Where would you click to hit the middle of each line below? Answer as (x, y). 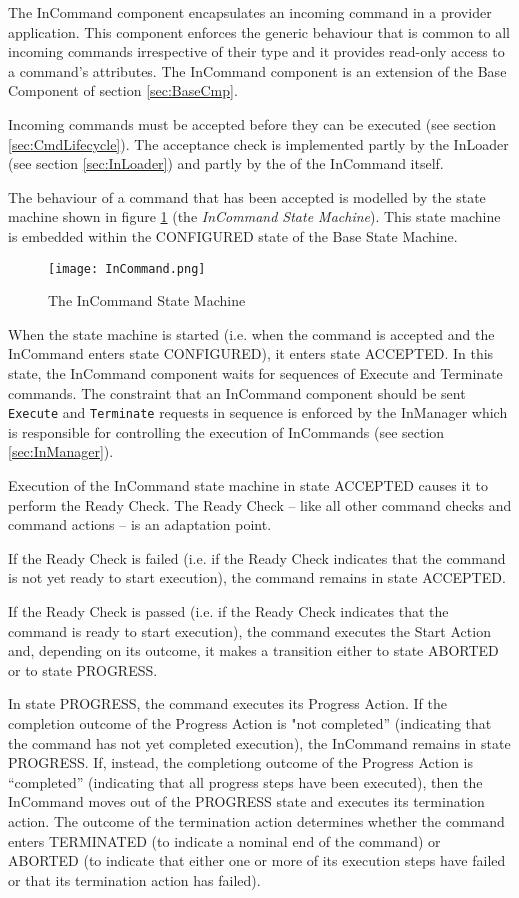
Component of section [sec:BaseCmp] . (123, 90)
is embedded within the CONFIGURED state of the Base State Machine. (233, 235)
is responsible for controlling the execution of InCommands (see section (226, 431)
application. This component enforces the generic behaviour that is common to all (259, 31)
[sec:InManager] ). (61, 451)
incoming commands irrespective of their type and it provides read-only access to (256, 51)
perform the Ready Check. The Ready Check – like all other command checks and (260, 504)
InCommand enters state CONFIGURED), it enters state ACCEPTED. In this (251, 353)
